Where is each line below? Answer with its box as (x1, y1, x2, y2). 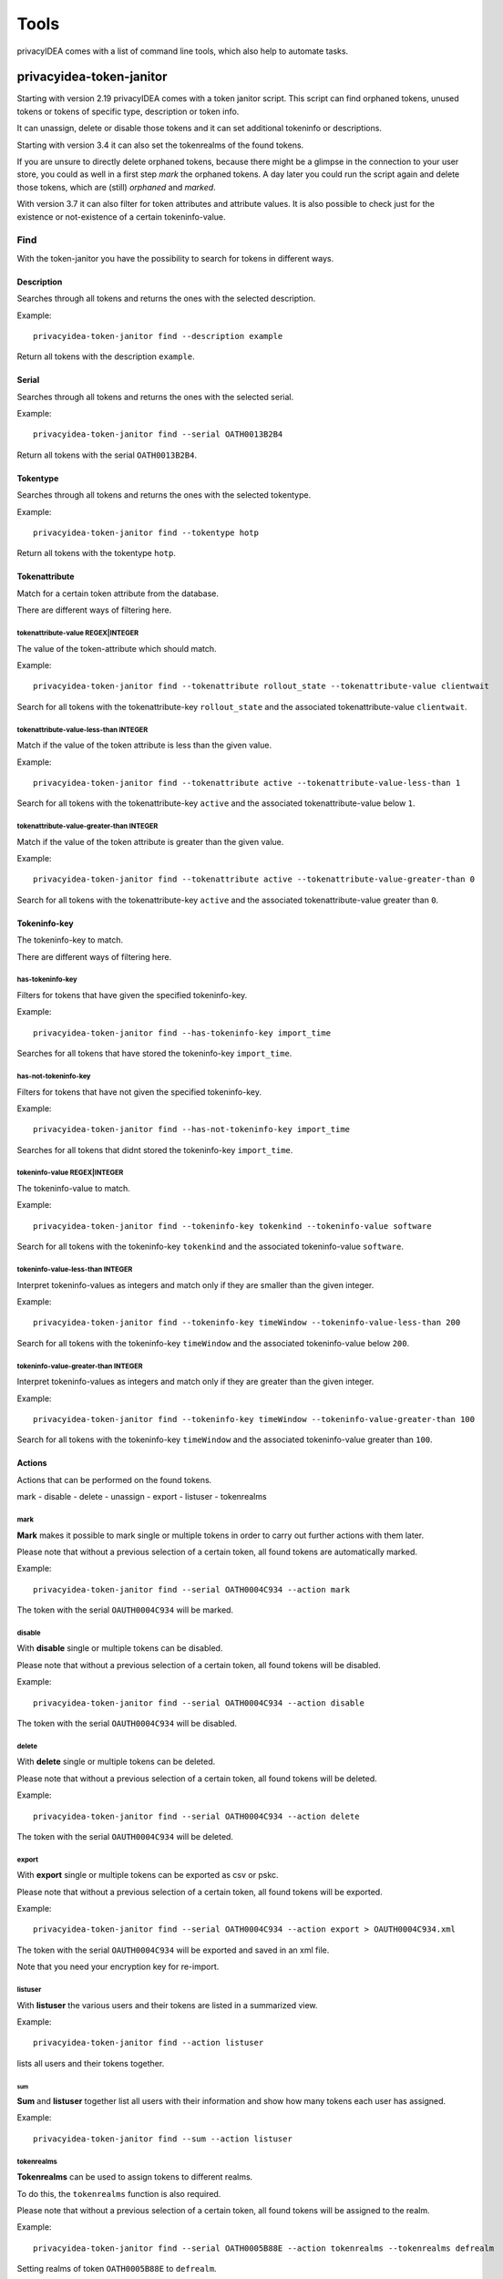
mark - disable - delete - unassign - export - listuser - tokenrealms (16, 1491, 268, 1502)
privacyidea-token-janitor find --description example (33, 331, 283, 341)
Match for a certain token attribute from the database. (16, 588, 219, 599)
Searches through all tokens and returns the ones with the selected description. (16, 293, 316, 304)
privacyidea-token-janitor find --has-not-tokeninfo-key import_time (33, 1124, 351, 1135)
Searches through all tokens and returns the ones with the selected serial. (16, 391, 294, 402)
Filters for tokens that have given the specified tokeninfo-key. (16, 989, 248, 1000)
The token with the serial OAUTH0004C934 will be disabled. (16, 1718, 237, 1728)
